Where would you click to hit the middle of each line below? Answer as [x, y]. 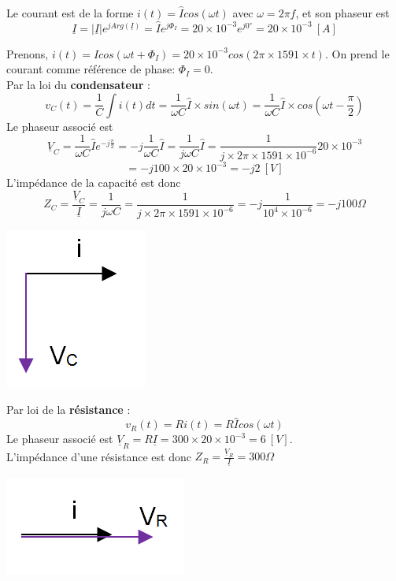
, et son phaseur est [342, 13]
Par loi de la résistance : [68, 409]
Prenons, [28, 53]
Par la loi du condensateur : [78, 84]
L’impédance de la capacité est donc [94, 182]
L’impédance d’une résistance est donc [99, 456]
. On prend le [357, 53]
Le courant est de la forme [70, 13]
